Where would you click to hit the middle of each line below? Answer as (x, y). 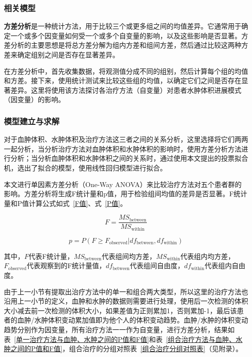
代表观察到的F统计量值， (66, 265)
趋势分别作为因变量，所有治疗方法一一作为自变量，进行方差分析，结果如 (119, 330)
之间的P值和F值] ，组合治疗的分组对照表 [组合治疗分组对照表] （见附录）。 (126, 348)
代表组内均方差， (208, 256)
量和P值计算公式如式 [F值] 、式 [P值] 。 (65, 203)
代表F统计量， (51, 256)
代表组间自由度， (157, 265)
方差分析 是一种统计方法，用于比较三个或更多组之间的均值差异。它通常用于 (123, 26)
